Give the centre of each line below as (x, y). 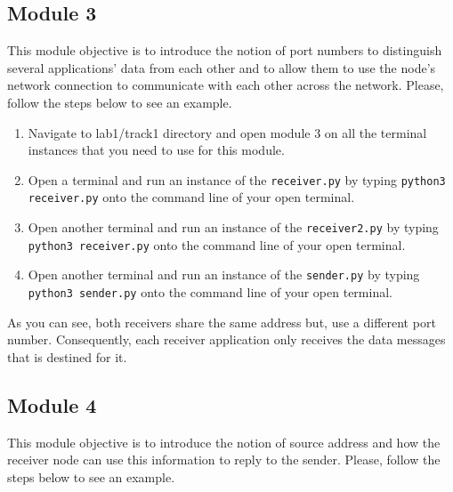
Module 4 (52, 404)
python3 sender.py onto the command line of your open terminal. (210, 292)
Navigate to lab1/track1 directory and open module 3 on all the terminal (227, 132)
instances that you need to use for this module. (156, 150)
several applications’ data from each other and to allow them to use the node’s (222, 67)
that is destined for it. (67, 356)
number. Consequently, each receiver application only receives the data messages (226, 339)
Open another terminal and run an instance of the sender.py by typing (224, 274)
